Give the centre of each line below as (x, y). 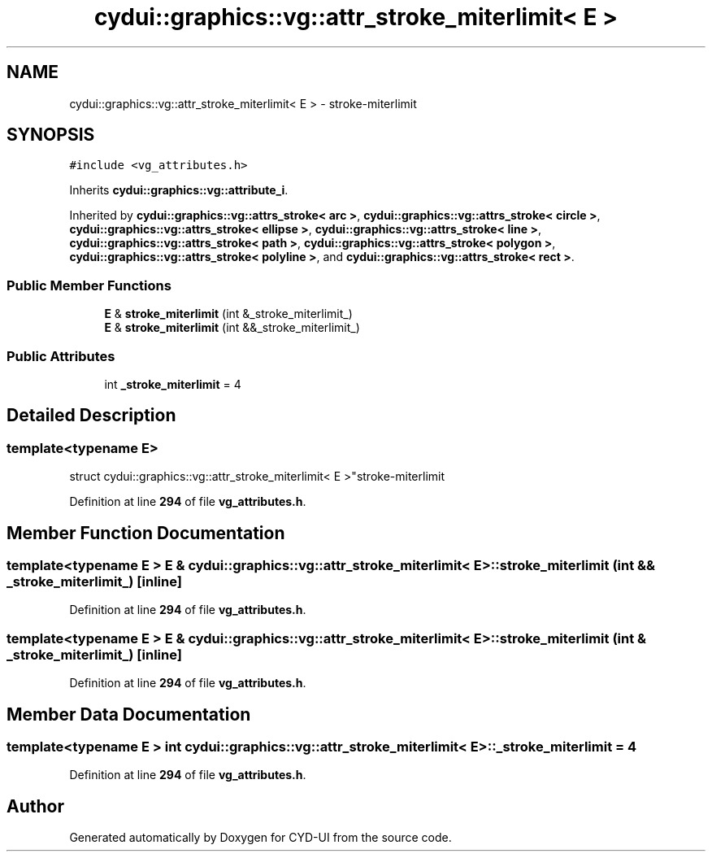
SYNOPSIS (51, 135)
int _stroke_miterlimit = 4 (173, 384)
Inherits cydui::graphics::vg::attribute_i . (179, 190)
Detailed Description (91, 416)
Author (35, 806)
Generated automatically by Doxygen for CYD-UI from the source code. (260, 838)
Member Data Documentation (129, 714)
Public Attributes (61, 356)
